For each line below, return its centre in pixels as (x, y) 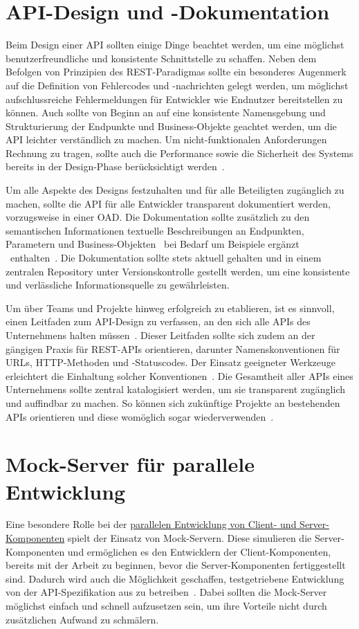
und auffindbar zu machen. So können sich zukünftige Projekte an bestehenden (173, 402)
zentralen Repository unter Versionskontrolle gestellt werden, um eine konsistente (178, 271)
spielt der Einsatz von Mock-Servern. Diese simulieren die (190, 538)
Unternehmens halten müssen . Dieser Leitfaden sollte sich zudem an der (160, 335)
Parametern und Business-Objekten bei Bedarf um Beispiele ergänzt (153, 244)
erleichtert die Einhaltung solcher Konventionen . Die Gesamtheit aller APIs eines (179, 375)
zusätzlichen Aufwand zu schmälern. (82, 619)
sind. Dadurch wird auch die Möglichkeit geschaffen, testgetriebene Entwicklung (175, 578)
